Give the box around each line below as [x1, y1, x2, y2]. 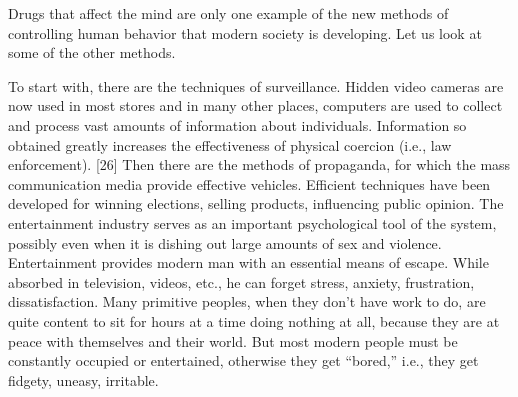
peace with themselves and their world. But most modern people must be [8, 330, 458, 351]
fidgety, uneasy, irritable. [8, 369, 159, 390]
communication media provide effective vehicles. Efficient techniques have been [8, 173, 491, 194]
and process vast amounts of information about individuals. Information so [8, 114, 467, 135]
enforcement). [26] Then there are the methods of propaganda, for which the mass [8, 154, 511, 175]
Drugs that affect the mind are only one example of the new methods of [8, 3, 449, 23]
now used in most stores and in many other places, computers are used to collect [8, 95, 503, 116]
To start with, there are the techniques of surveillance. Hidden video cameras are [8, 75, 504, 96]
